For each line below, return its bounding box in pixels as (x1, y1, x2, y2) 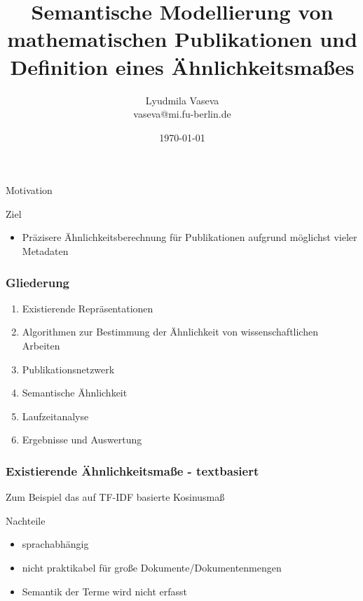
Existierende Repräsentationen (22, 300, 153, 315)
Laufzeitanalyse (22, 408, 89, 423)
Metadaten (22, 244, 69, 258)
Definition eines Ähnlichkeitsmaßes (10, 52, 355, 81)
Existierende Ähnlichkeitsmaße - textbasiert (6, 462, 259, 479)
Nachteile (6, 513, 46, 527)
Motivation (6, 183, 53, 198)
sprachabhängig (22, 537, 89, 551)
